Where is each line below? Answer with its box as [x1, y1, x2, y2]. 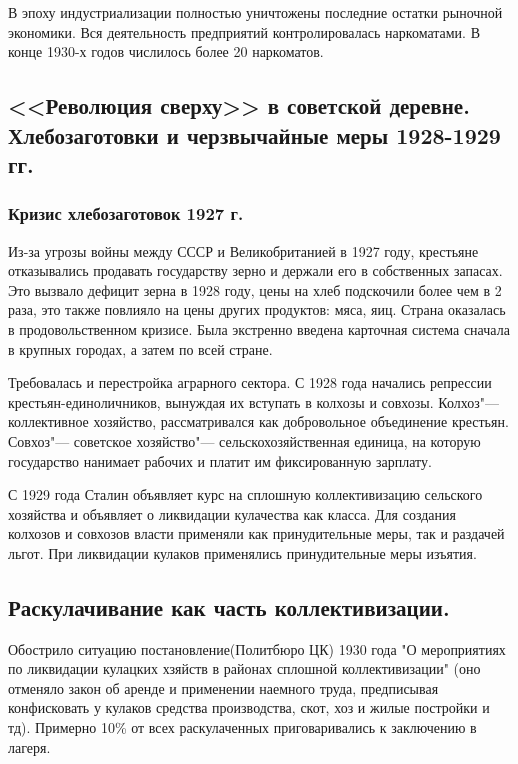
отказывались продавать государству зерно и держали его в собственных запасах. [8, 260, 503, 281]
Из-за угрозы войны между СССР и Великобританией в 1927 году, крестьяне [8, 240, 479, 261]
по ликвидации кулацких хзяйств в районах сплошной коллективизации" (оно [8, 658, 481, 679]
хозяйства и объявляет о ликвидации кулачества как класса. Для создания [8, 503, 456, 524]
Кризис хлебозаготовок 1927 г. [8, 201, 244, 226]
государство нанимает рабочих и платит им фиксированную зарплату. [8, 450, 432, 471]
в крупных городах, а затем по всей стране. [8, 338, 273, 359]
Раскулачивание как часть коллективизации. [8, 591, 450, 622]
